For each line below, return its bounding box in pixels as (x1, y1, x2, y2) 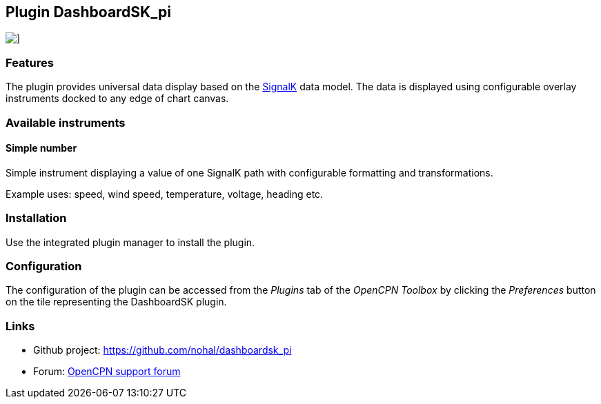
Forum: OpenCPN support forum (33, 365, 181, 378)
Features (6, 55, 54, 70)
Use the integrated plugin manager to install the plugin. (6, 236, 255, 248)
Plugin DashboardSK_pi (6, 3, 171, 21)
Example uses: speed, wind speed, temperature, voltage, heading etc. (6, 188, 324, 200)
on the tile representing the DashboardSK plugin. (6, 296, 227, 308)
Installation (6, 211, 67, 225)
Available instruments (6, 115, 126, 130)
